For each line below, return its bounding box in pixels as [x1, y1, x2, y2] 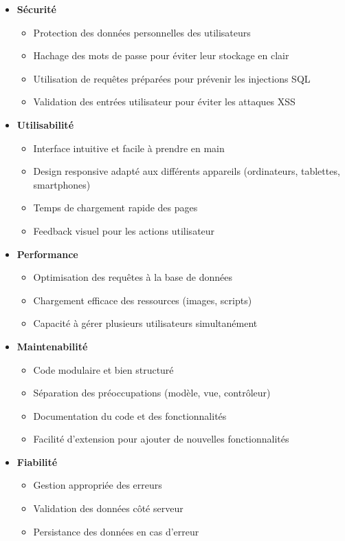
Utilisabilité [16, 117, 74, 131]
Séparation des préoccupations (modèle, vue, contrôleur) [33, 385, 271, 400]
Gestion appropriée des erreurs [33, 478, 162, 492]
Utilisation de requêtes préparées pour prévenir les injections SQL [33, 71, 311, 85]
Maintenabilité [16, 339, 88, 353]
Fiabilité [16, 454, 58, 469]
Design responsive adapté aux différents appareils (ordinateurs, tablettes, [33, 164, 340, 178]
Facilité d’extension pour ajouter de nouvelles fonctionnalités [33, 432, 289, 446]
